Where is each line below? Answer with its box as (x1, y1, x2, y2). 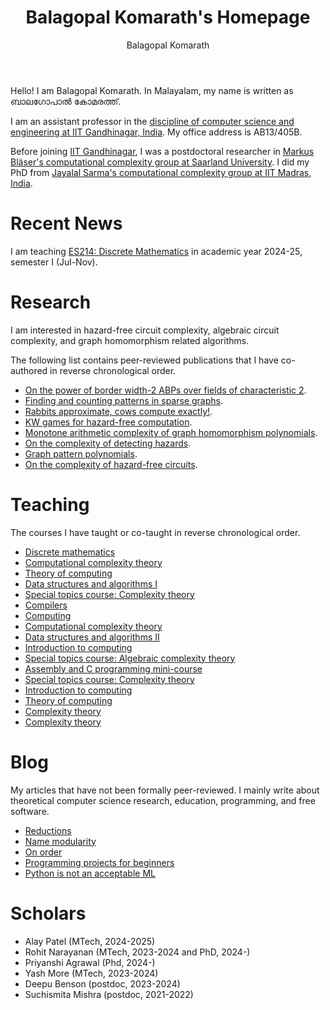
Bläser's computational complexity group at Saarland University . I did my (10, 156, 310, 168)
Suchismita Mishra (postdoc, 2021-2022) (24, 988, 194, 1000)
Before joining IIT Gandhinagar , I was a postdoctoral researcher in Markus (10, 145, 315, 157)
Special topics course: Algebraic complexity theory (24, 652, 236, 664)
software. (10, 805, 50, 817)
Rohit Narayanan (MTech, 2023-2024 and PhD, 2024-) (24, 946, 251, 958)
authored (10, 364, 48, 376)
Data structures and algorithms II (24, 631, 160, 643)
